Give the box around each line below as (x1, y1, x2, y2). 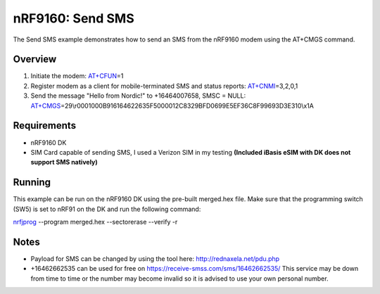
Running (13, 177, 51, 188)
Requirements (13, 120, 77, 132)
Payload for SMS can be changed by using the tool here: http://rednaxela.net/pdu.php (30, 254, 280, 263)
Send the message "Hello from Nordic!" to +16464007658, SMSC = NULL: (30, 91, 246, 100)
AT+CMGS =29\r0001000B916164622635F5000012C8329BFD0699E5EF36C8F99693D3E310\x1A (30, 101, 315, 110)
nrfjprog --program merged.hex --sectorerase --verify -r (13, 218, 178, 226)
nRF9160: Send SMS (13, 11, 135, 26)
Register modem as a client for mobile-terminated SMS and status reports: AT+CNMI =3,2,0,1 (30, 82, 298, 90)
